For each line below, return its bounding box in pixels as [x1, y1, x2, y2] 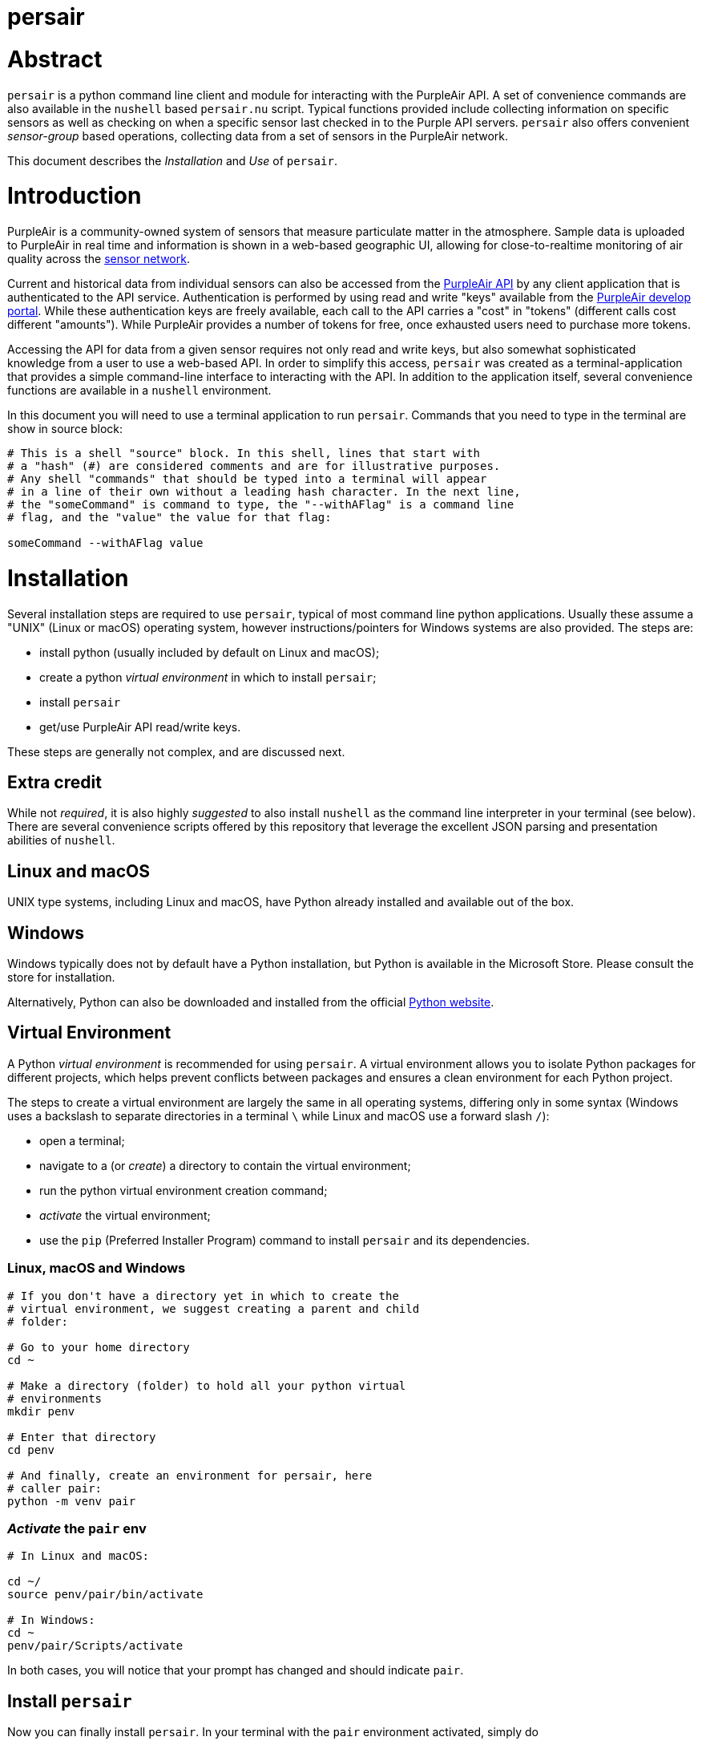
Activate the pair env [7, 1520, 147, 1536]
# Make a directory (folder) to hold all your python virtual [7, 1379, 406, 1392]
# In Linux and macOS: [7, 1549, 150, 1563]
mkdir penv [7, 1404, 75, 1418]
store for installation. [7, 970, 115, 985]
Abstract [7, 45, 103, 73]
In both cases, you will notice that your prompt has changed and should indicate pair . [7, 1663, 464, 1678]
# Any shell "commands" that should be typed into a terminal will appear [7, 472, 487, 485]
